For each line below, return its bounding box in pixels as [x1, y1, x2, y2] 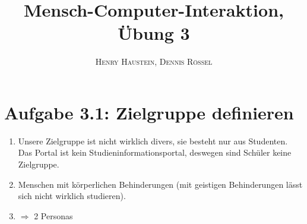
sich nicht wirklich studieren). [18, 190, 126, 202]
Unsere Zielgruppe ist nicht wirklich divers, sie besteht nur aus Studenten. [18, 134, 288, 147]
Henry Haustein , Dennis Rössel [95, 55, 213, 68]
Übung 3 [118, 21, 190, 45]
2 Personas [34, 209, 73, 222]
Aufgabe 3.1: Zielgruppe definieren [4, 100, 294, 124]
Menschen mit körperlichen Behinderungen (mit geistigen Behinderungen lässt [18, 178, 303, 190]
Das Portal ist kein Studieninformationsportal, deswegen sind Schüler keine [18, 146, 292, 159]
